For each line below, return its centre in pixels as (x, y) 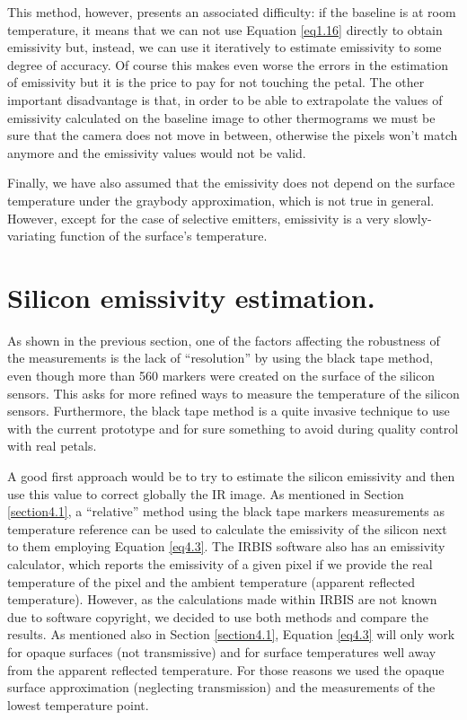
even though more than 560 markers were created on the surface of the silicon (221, 376)
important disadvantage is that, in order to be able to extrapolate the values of (225, 99)
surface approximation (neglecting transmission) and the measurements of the (221, 687)
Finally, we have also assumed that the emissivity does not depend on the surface (231, 183)
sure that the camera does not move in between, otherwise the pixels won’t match (233, 135)
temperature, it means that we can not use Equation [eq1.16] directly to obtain (225, 29)
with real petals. (52, 446)
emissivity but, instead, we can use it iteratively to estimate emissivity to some (225, 47)
